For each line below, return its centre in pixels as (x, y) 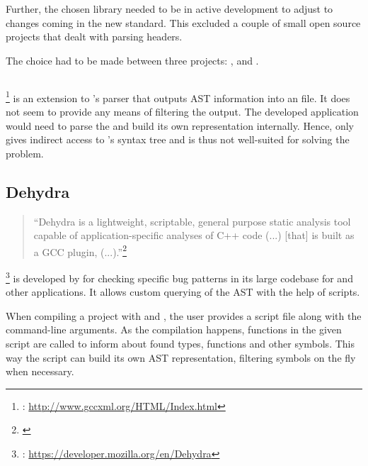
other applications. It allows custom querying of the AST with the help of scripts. (183, 292)
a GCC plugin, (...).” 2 (80, 250)
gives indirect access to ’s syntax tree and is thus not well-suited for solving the (178, 139)
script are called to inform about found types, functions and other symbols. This (180, 344)
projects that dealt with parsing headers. (94, 37)
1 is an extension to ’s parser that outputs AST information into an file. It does (178, 96)
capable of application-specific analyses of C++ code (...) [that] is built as (194, 235)
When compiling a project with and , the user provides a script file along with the (184, 315)
